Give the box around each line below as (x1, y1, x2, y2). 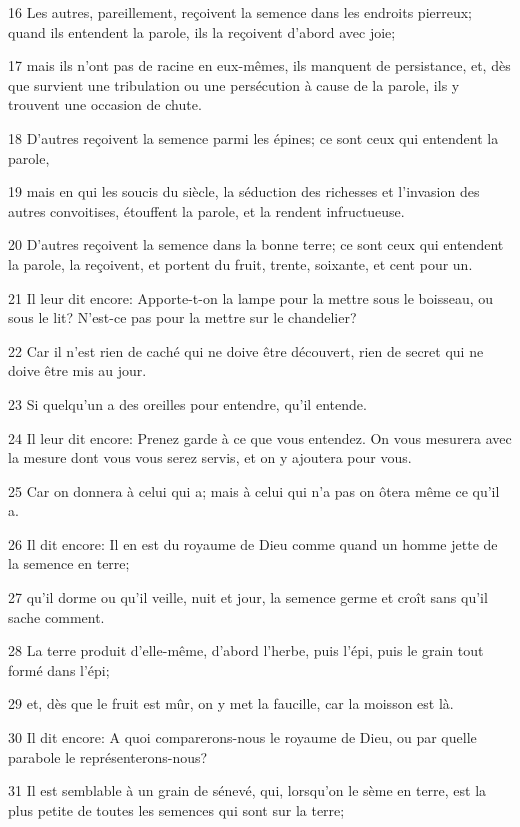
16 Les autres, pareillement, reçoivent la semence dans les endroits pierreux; (8, 2, 473, 22)
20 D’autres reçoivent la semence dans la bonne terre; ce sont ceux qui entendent (8, 234, 504, 255)
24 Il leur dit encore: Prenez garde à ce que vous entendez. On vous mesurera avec (8, 427, 512, 448)
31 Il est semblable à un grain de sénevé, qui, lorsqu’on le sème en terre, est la (8, 780, 487, 801)
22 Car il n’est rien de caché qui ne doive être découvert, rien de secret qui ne (8, 340, 484, 361)
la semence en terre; (8, 553, 130, 574)
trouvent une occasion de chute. (8, 94, 202, 115)
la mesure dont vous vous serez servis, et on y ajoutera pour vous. (8, 447, 412, 468)
